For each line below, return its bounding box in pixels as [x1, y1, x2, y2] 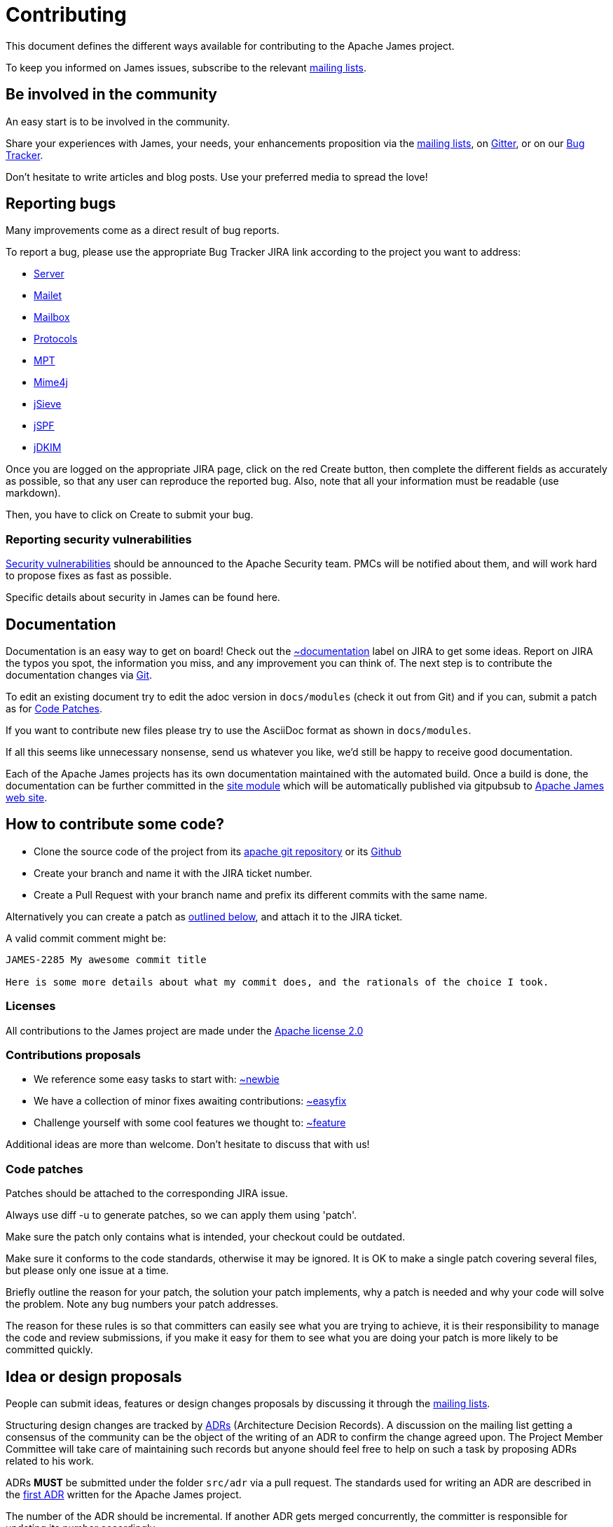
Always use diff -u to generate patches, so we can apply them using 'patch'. [6, 1209, 357, 1222]
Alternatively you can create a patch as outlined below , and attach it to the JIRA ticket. [6, 910, 403, 923]
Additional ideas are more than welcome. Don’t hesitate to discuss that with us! [6, 1138, 370, 1151]
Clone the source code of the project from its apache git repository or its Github [34, 845, 401, 857]
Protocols [34, 333, 78, 345]
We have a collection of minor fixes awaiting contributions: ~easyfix [34, 1095, 347, 1107]
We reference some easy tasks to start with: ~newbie [34, 1073, 280, 1086]
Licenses [6, 999, 56, 1014]
